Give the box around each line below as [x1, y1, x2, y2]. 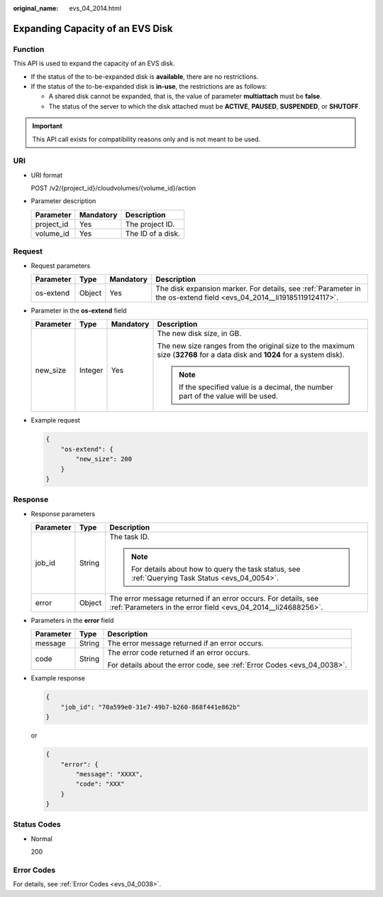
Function [13, 44, 45, 54]
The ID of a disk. [125, 228, 181, 238]
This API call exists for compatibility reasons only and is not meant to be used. [32, 135, 261, 143]
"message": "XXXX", [75, 770, 143, 778]
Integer [79, 366, 104, 376]
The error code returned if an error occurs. [107, 648, 251, 658]
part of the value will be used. [178, 391, 278, 401]
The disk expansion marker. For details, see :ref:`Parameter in [155, 283, 361, 293]
